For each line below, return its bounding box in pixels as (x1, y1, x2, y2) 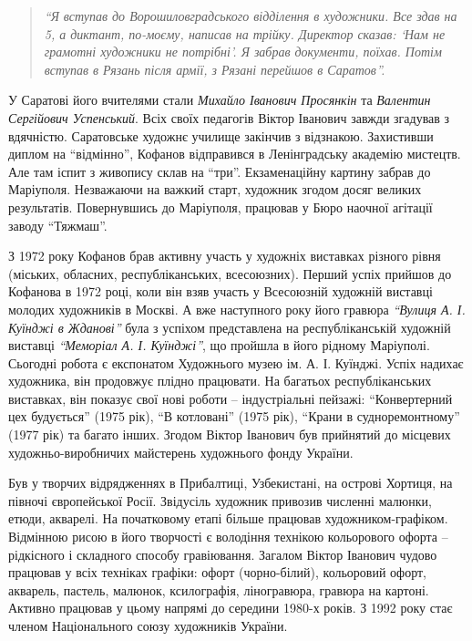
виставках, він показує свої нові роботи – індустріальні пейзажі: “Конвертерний (8, 388, 453, 408)
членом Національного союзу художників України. (8, 616, 288, 635)
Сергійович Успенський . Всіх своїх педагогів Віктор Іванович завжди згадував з (8, 108, 450, 127)
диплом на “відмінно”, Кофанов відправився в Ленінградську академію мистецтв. (8, 144, 461, 163)
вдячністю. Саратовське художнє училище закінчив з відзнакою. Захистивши (8, 126, 434, 145)
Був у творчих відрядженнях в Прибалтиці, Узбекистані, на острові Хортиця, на (8, 473, 453, 492)
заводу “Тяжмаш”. (8, 215, 108, 234)
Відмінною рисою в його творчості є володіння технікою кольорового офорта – (8, 527, 448, 546)
